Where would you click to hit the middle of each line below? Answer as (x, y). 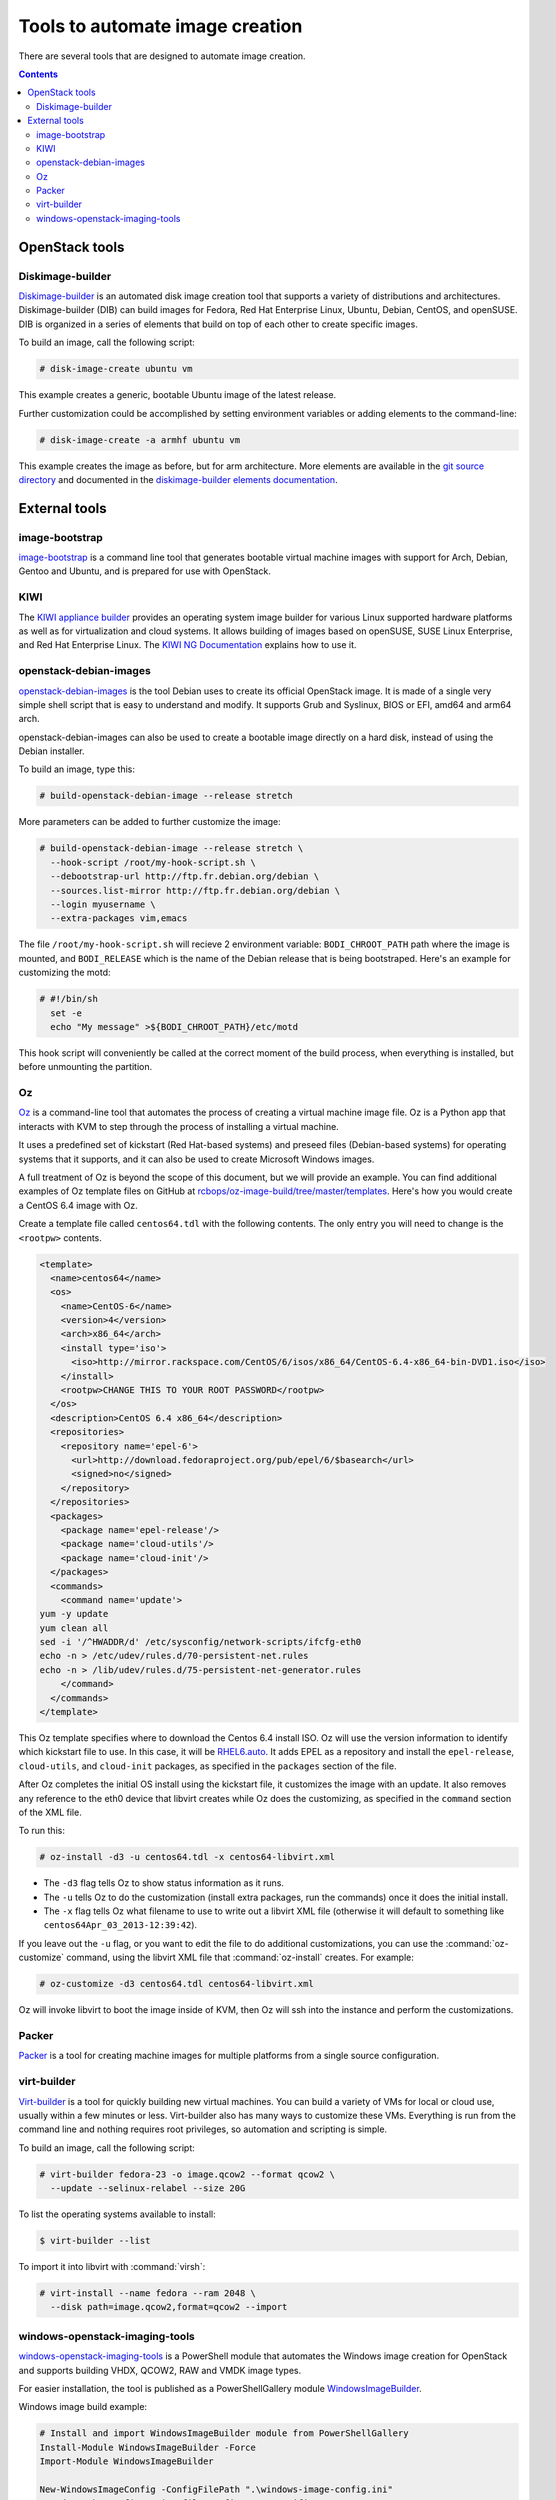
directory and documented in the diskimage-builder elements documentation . (178, 479)
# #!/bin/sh (69, 999)
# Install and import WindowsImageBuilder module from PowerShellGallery (224, 2433)
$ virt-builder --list (95, 2241)
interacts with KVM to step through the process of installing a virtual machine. (178, 1126)
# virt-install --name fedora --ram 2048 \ (148, 2293)
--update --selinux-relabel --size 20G (148, 2188)
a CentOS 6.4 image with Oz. (78, 1205)
